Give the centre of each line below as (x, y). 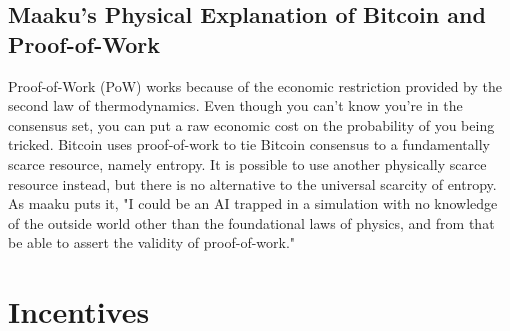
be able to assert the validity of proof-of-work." (152, 242)
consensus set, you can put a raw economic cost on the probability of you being (251, 124)
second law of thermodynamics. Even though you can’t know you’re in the (235, 105)
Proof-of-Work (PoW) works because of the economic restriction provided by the (255, 85)
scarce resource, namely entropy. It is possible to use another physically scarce (247, 163)
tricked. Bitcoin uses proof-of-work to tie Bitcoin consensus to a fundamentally (249, 144)
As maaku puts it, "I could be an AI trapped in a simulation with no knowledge (253, 203)
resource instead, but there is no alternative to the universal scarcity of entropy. (252, 183)
